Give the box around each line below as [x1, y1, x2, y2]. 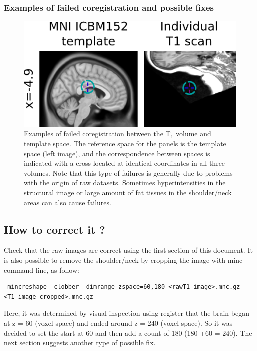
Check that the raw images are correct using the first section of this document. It [4, 245, 253, 255]
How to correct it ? [4, 221, 105, 237]
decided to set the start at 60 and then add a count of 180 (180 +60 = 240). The [4, 327, 252, 338]
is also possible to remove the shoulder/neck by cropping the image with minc [4, 255, 243, 265]
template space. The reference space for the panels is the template [24, 138, 226, 149]
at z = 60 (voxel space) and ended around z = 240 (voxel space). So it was [4, 317, 233, 328]
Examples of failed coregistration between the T [24, 128, 171, 139]
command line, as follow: [4, 264, 79, 275]
